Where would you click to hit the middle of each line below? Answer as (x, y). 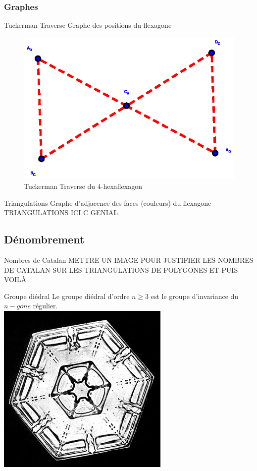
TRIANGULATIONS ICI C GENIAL (61, 212)
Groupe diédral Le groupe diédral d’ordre (67, 296)
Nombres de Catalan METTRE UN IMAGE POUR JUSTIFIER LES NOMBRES (129, 260)
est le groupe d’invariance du (195, 296)
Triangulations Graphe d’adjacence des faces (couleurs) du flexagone (108, 203)
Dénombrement (44, 239)
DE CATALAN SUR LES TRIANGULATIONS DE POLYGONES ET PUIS (121, 269)
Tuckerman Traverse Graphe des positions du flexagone (88, 25)
